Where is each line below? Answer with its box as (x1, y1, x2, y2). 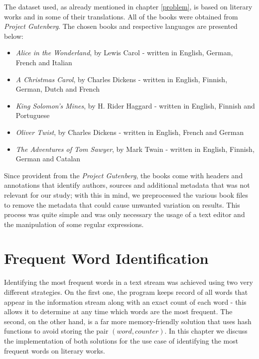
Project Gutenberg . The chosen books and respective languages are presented (4, 21, 238, 31)
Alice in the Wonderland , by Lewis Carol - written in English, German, (15, 47, 233, 58)
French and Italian (15, 57, 72, 67)
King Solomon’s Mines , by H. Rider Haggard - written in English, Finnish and (15, 100, 255, 111)
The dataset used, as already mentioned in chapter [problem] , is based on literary (4, 1, 253, 11)
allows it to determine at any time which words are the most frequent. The (4, 306, 233, 317)
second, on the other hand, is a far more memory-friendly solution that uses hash (4, 316, 252, 326)
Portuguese (15, 110, 50, 120)
